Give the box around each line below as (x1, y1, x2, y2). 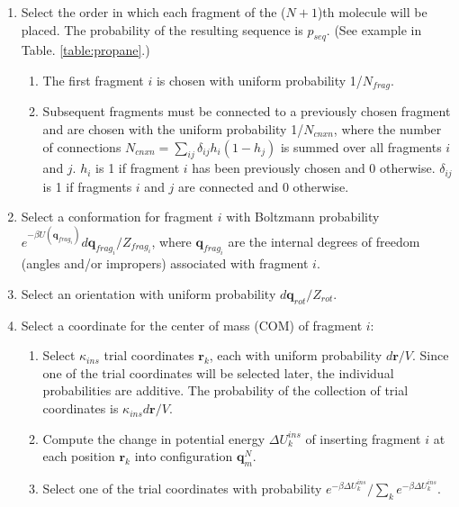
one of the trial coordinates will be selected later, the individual (42, 363, 394, 382)
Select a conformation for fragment (21, 207, 214, 226)
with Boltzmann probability (226, 207, 380, 226)
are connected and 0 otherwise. (178, 177, 349, 195)
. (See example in (326, 20, 422, 39)
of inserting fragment (305, 429, 421, 448)
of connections (42, 137, 121, 156)
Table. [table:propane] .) (21, 41, 150, 59)
